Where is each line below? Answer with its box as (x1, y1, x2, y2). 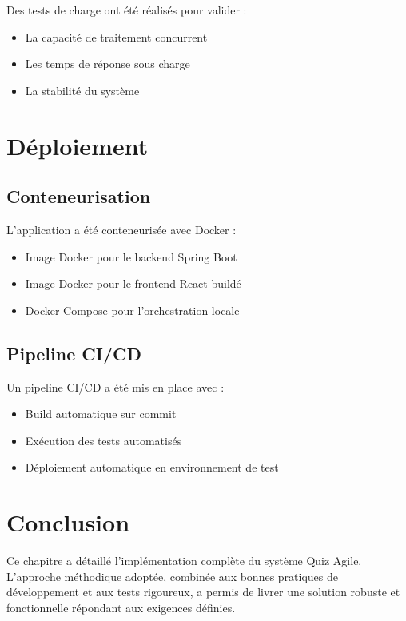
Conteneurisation (6, 184, 151, 209)
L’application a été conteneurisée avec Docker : (6, 221, 237, 237)
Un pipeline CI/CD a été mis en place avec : (6, 378, 225, 395)
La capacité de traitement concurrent (25, 28, 208, 45)
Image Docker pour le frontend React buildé (25, 275, 241, 292)
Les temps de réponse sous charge (25, 55, 190, 72)
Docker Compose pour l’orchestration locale (25, 301, 240, 318)
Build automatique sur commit (25, 405, 177, 422)
